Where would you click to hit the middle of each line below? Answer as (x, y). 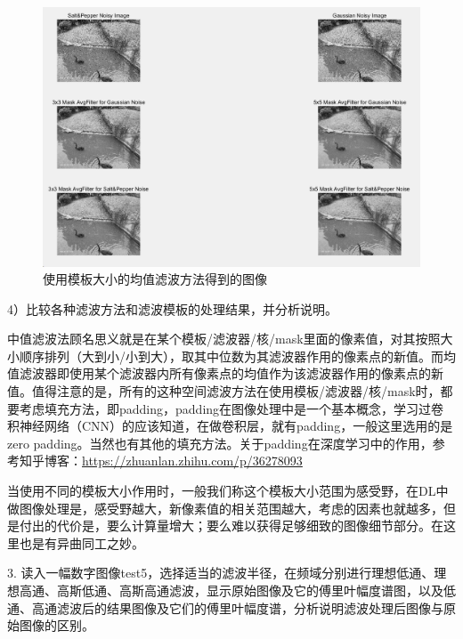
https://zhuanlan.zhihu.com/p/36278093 (192, 461)
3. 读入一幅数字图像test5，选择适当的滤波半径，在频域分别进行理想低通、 (221, 573)
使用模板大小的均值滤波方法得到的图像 (155, 279)
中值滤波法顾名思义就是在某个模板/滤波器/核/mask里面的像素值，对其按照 (224, 339)
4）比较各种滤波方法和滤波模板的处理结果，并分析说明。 (172, 308)
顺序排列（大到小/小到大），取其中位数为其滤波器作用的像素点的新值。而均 (237, 356)
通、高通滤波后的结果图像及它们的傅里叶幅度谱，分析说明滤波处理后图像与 (225, 607)
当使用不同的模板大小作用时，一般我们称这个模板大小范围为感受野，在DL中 (228, 491)
